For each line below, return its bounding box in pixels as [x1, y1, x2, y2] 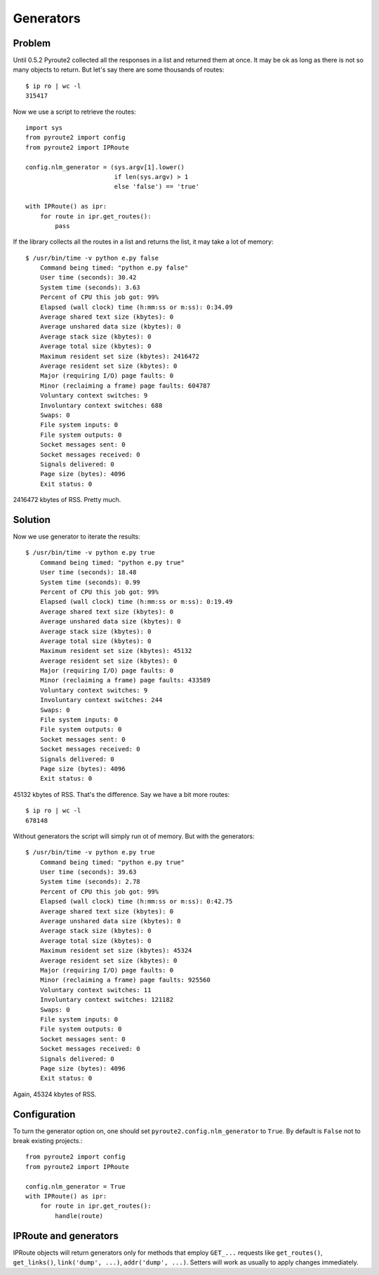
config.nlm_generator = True [25, 1182, 126, 1190]
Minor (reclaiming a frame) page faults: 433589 [39, 676, 211, 685]
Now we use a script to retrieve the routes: [13, 107, 136, 116]
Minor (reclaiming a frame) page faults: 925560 [39, 976, 211, 984]
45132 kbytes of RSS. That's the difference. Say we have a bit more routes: [13, 790, 230, 798]
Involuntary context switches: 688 [39, 401, 163, 409]
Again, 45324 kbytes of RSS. [13, 1090, 97, 1098]
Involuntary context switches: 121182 [39, 996, 174, 1004]
